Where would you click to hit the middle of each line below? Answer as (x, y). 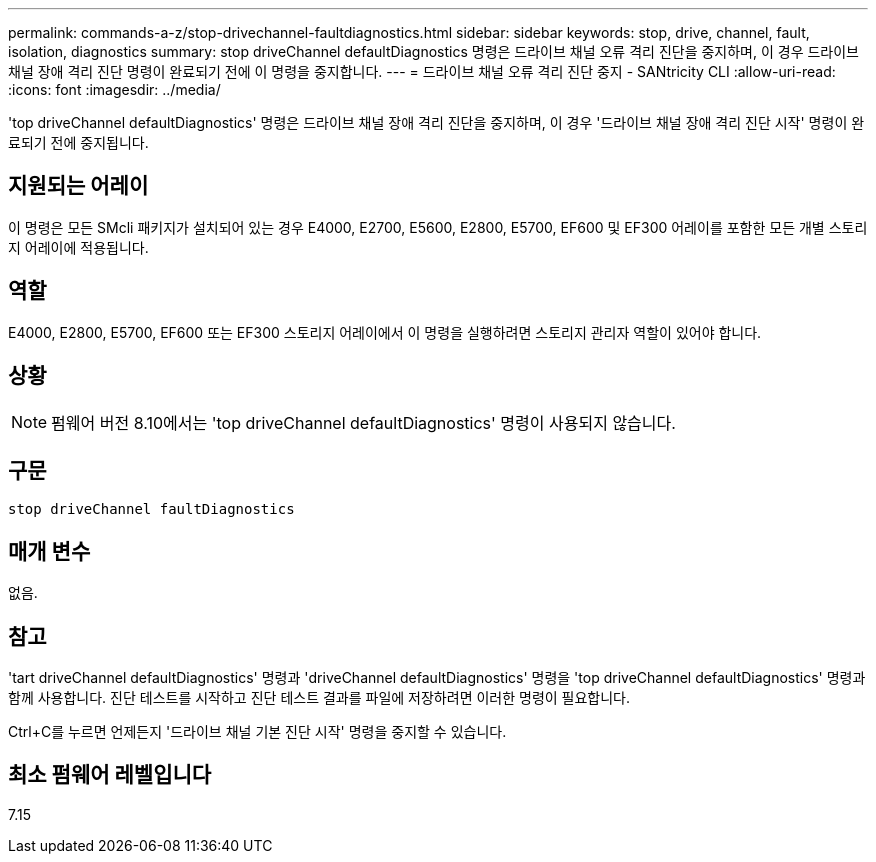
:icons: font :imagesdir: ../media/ (114, 89)
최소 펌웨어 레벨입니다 (110, 775)
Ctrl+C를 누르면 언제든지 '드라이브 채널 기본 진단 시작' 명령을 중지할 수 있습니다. (257, 732)
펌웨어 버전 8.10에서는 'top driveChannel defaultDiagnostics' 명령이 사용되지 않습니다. (363, 422)
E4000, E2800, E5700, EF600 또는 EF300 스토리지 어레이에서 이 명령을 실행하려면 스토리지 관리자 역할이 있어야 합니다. (385, 332)
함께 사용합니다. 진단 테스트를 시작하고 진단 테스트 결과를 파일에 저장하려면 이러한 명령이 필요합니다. (319, 698)
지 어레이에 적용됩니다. (78, 247)
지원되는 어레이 (78, 186)
